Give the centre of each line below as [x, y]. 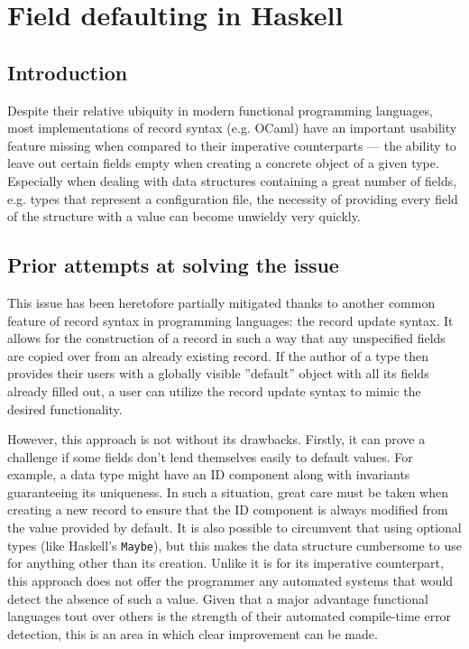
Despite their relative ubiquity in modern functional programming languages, [220, 110]
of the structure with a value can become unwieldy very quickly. [184, 216]
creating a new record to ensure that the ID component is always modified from [228, 510]
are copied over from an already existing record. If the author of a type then [218, 355]
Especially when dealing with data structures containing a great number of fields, [232, 180]
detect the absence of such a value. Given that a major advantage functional [218, 598]
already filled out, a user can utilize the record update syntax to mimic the [214, 390]
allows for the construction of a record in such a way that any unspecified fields [226, 338]
